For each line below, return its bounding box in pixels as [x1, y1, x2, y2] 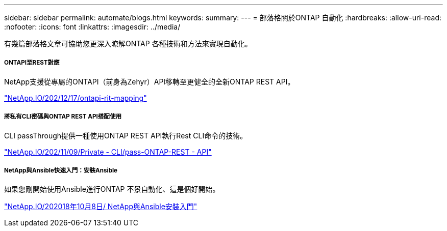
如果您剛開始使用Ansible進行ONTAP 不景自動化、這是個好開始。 [4, 185, 220, 194]
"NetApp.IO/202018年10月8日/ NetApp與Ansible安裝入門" [4, 202, 197, 211]
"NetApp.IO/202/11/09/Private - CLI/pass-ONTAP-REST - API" [4, 147, 212, 156]
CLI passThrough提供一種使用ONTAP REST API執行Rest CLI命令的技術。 [4, 131, 247, 140]
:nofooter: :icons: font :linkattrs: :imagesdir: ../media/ [4, 22, 181, 31]
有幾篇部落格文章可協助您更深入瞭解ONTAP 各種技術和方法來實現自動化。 [4, 39, 252, 48]
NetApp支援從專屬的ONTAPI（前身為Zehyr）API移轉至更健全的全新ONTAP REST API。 [4, 77, 295, 86]
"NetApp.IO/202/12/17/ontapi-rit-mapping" [4, 93, 147, 102]
